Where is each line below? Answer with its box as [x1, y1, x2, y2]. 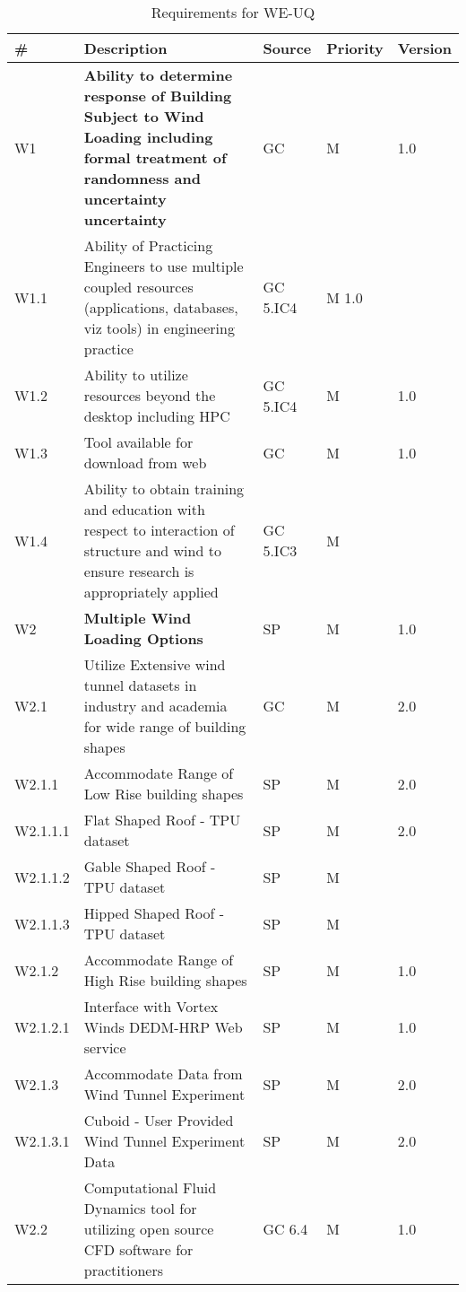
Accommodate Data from [83, 1063, 243, 1084]
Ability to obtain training [83, 478, 245, 499]
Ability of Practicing [83, 235, 213, 256]
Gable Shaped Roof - [83, 856, 216, 877]
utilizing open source [83, 1218, 214, 1239]
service [83, 1037, 126, 1058]
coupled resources [83, 276, 194, 297]
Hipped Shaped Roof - [83, 903, 225, 923]
